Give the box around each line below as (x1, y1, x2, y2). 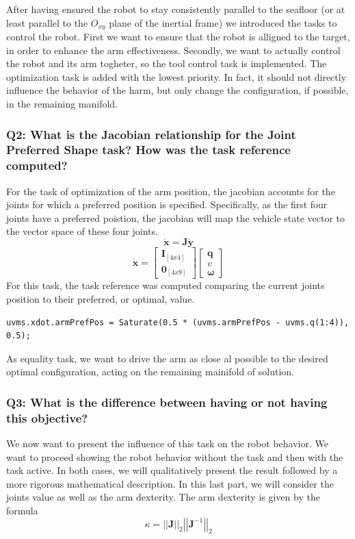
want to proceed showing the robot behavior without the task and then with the (6, 449, 343, 464)
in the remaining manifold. (6, 97, 118, 111)
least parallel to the (6, 15, 88, 29)
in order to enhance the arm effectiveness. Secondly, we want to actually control (6, 42, 341, 57)
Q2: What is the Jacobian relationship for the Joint (6, 125, 296, 142)
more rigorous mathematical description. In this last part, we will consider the (6, 476, 334, 490)
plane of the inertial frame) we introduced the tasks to (109, 15, 337, 29)
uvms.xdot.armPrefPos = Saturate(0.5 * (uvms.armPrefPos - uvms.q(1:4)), (6, 317, 350, 327)
